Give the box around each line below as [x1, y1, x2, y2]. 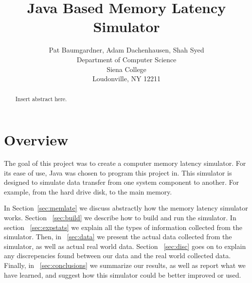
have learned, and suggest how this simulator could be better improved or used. [4, 269, 241, 280]
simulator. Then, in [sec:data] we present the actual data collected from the [4, 231, 232, 242]
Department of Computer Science [76, 54, 177, 64]
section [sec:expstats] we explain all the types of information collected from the [4, 222, 243, 232]
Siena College [107, 64, 146, 74]
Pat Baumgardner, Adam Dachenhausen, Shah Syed [49, 45, 204, 55]
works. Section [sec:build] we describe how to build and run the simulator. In [4, 212, 236, 223]
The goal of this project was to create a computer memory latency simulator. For [4, 158, 246, 168]
